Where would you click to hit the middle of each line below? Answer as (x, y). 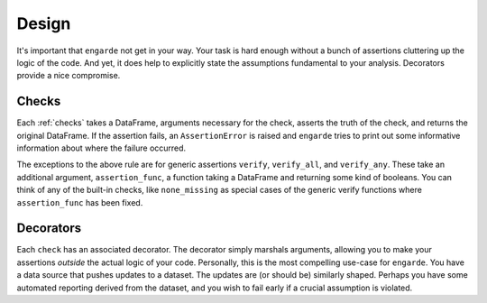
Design (44, 23)
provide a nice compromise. (69, 76)
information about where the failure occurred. (101, 148)
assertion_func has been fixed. (80, 202)
